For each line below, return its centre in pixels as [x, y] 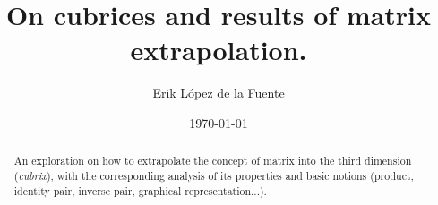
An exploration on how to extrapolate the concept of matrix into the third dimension [213, 161]
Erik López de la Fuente [219, 93]
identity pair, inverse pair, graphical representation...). [140, 190]
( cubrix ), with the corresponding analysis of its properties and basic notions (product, [214, 175]
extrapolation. [219, 50]
